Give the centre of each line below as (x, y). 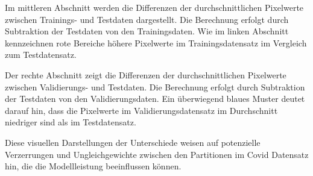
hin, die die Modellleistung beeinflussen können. (93, 166)
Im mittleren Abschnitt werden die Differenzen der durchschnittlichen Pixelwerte (154, 7)
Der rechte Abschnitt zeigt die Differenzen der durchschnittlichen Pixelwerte (146, 74)
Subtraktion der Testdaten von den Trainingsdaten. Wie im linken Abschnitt (147, 31)
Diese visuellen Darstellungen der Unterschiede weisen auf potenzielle (133, 142)
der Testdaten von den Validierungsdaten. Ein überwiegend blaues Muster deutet (155, 99)
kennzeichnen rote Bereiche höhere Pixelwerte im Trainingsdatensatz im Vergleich (156, 42)
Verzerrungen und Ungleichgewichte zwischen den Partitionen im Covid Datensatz (157, 154)
